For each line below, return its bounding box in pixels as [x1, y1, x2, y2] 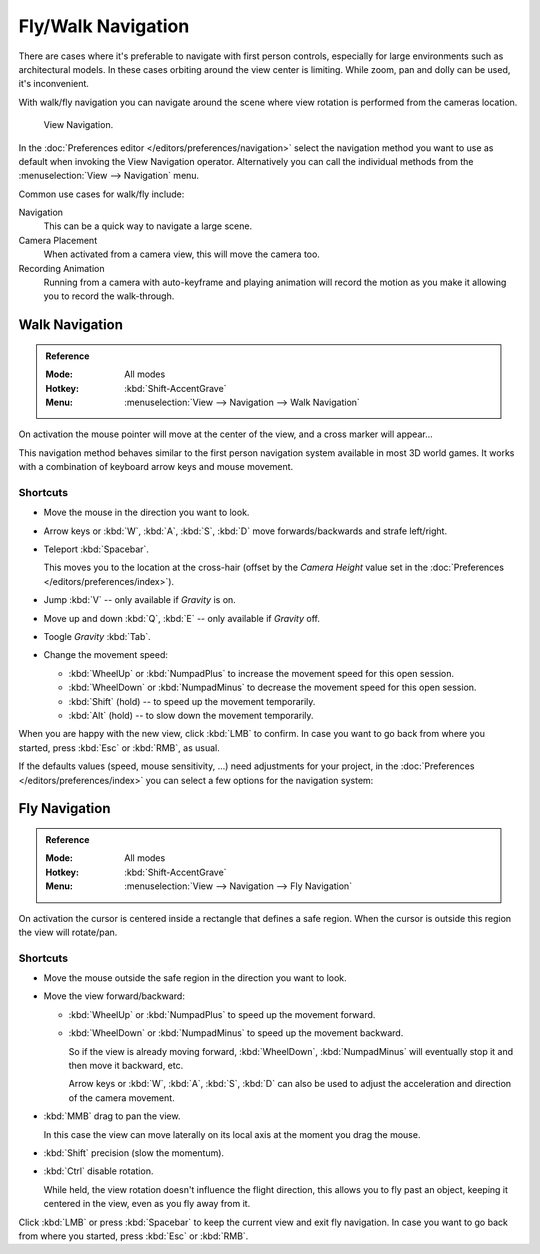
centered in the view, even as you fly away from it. [43, 1198, 251, 1210]
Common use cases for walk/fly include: [18, 188, 185, 200]
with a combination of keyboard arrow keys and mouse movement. [18, 461, 294, 473]
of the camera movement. [68, 1091, 175, 1104]
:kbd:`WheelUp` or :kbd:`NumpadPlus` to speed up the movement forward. [68, 1008, 376, 1020]
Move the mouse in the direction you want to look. [43, 506, 250, 519]
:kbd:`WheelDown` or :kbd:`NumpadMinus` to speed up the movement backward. [68, 1027, 404, 1039]
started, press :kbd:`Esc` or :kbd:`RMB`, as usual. [18, 741, 220, 754]
